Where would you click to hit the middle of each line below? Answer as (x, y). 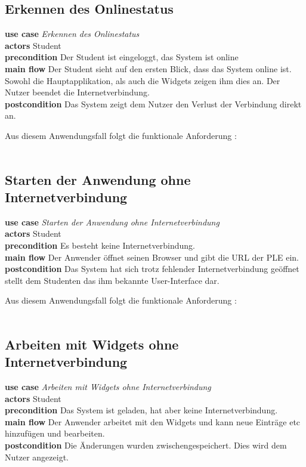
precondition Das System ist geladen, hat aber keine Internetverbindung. (141, 410)
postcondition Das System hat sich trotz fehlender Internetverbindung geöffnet (152, 269)
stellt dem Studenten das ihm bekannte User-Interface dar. (112, 280)
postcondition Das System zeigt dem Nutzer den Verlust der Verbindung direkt (153, 103)
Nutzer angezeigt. (37, 457)
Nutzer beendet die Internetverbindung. (77, 92)
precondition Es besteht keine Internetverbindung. (100, 245)
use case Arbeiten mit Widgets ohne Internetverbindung (108, 387)
